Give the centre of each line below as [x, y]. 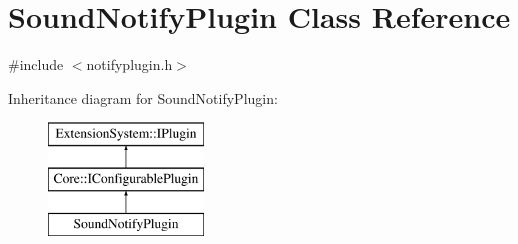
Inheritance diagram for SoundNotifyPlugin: [143, 97]
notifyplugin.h [129, 64]
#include [36, 64]
